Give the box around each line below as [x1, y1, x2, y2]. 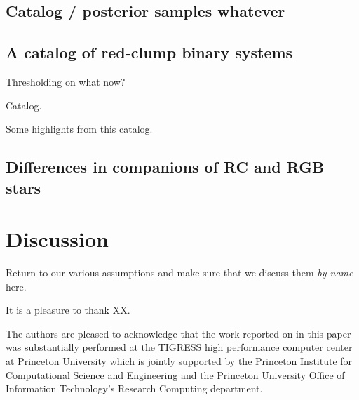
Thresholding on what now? [6, 74, 126, 88]
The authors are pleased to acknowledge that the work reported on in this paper [6, 326, 351, 340]
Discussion [6, 225, 109, 253]
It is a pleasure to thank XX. [6, 302, 130, 317]
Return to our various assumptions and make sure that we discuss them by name [6, 265, 353, 280]
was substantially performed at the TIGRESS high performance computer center [6, 340, 353, 354]
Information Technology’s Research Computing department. [6, 381, 263, 396]
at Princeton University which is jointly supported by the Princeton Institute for [6, 354, 353, 368]
